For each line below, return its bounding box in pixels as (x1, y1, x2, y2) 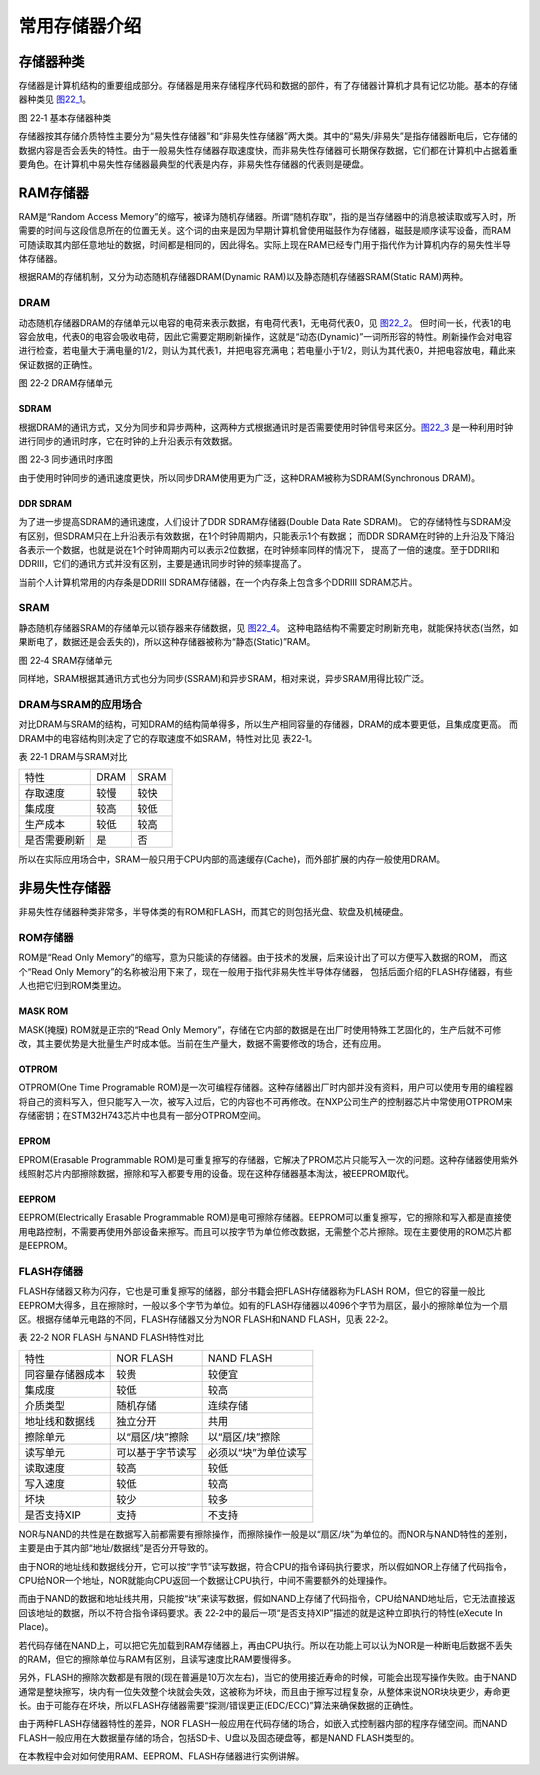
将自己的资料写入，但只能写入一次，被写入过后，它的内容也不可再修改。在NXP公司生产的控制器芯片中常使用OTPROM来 (18, 1095, 513, 1107)
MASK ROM (18, 1005, 69, 1017)
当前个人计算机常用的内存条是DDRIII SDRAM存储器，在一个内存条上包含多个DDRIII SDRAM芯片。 (18, 576, 418, 588)
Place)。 (18, 1621, 54, 1633)
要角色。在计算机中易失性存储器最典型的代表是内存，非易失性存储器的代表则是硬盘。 (18, 158, 369, 170)
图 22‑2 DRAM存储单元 (18, 377, 113, 389)
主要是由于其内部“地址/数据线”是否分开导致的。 (18, 1542, 214, 1554)
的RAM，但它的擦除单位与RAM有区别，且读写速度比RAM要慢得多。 (18, 1653, 297, 1665)
